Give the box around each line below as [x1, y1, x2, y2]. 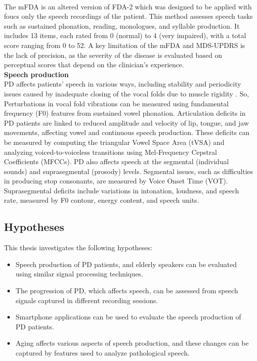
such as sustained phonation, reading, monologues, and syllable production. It [4, 20, 240, 31]
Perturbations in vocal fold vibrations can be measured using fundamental [4, 98, 229, 108]
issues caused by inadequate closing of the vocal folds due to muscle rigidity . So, [4, 88, 249, 98]
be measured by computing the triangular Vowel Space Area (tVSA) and [4, 136, 224, 147]
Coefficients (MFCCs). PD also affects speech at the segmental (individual [4, 156, 229, 167]
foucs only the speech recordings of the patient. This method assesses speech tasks [4, 11, 253, 21]
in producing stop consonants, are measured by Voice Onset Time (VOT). [4, 176, 228, 186]
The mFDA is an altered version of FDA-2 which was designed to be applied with [4, 1, 252, 11]
